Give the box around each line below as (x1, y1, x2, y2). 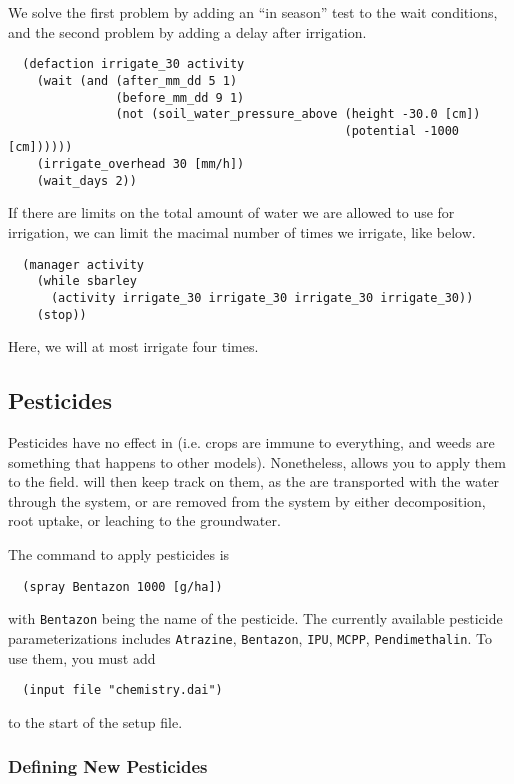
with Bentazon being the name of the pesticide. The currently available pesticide (8, 608, 503, 629)
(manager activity (22, 257, 145, 272)
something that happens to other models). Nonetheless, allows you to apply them (8, 451, 506, 472)
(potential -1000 (344, 123, 460, 138)
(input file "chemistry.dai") (22, 683, 223, 698)
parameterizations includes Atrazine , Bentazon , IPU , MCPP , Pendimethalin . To (8, 627, 492, 648)
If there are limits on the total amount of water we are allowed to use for (8, 202, 455, 223)
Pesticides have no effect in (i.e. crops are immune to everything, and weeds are (8, 432, 495, 453)
